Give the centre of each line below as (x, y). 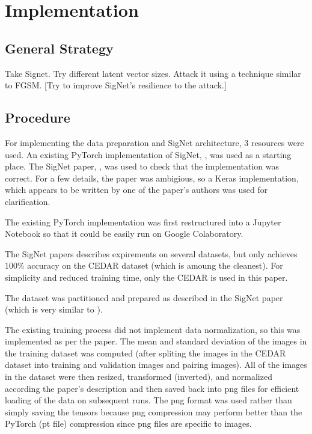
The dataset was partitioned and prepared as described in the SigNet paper (144, 297)
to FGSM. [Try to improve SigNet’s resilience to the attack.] (116, 85)
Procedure (38, 118)
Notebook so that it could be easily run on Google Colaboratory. (124, 234)
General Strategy (59, 48)
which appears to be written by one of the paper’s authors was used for (136, 190)
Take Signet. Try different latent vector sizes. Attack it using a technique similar (153, 73)
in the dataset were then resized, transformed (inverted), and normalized (139, 377)
